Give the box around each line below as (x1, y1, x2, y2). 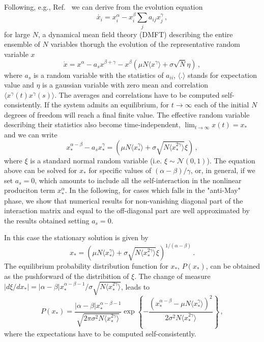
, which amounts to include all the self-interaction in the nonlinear (35, 175, 242, 185)
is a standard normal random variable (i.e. (30, 155, 162, 165)
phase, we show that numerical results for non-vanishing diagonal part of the (4, 195, 243, 206)
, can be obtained (206, 261, 260, 271)
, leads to (121, 281, 150, 292)
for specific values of (89, 165, 152, 176)
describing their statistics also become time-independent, (4, 119, 181, 130)
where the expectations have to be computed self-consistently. (4, 328, 196, 338)
